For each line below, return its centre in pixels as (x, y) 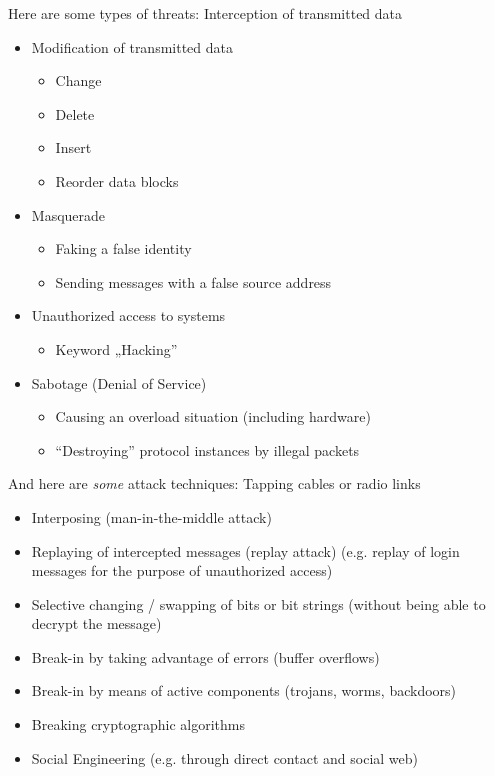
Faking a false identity (123, 248)
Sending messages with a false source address (193, 281)
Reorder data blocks (117, 180)
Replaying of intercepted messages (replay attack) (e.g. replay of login (245, 550)
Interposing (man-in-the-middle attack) (151, 516)
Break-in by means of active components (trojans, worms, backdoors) (244, 690)
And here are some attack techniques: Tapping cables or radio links (214, 483)
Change (78, 80)
